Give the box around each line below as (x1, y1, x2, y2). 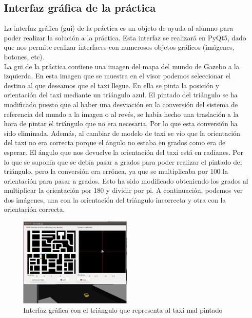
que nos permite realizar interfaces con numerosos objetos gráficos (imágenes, (4, 42, 234, 52)
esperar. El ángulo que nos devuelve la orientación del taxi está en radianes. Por (4, 147, 243, 157)
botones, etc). (4, 51, 44, 61)
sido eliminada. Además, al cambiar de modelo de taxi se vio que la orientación (4, 128, 240, 138)
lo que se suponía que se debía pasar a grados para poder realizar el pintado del (4, 156, 242, 167)
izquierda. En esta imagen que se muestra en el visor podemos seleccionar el (4, 71, 231, 81)
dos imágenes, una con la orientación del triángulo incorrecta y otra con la (4, 194, 226, 205)
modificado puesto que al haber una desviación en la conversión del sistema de (4, 99, 238, 109)
